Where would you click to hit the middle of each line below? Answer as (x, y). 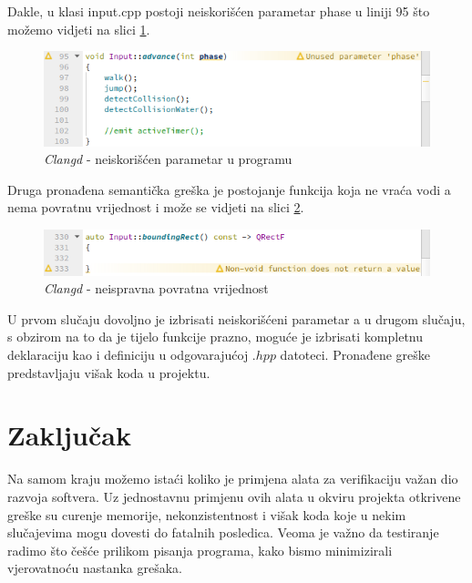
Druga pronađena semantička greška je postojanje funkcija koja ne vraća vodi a (229, 189)
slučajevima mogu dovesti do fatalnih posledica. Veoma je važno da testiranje (223, 532)
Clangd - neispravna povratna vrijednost (156, 288)
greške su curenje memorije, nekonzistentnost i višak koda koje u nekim (207, 514)
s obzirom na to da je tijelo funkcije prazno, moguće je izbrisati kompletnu (215, 337)
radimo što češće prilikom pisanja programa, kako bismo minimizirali (200, 550)
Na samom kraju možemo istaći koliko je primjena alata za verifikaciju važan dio (233, 479)
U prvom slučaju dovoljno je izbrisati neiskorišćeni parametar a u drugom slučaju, (236, 318)
